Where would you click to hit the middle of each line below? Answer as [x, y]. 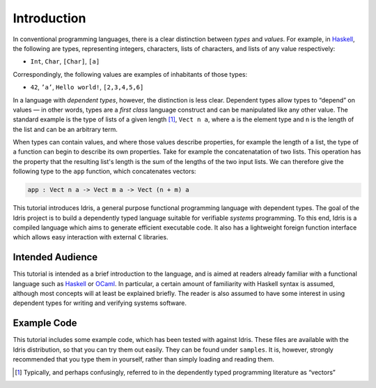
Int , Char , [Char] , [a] [65, 61]
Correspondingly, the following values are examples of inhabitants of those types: [130, 74]
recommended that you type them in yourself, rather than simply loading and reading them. [143, 359]
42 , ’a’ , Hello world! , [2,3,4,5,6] [87, 87]
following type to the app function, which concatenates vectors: [104, 172]
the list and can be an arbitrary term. [65, 129]
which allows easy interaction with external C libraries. [91, 237]
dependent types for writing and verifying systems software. [100, 303]
